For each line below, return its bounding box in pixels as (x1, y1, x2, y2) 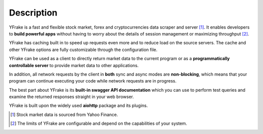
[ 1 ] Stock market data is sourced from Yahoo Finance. (10, 112, 118, 117)
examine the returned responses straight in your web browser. (9, 94, 134, 100)
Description (9, 7, 58, 18)
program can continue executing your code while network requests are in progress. (9, 78, 177, 84)
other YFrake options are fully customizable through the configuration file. (9, 47, 158, 52)
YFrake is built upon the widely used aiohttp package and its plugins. (9, 102, 148, 109)
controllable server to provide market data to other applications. (9, 62, 139, 68)
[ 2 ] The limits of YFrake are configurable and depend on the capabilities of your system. (10, 120, 188, 126)
